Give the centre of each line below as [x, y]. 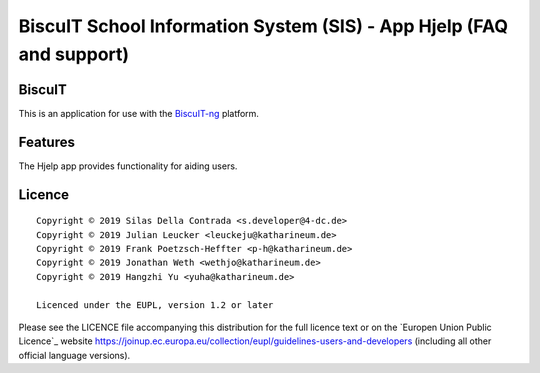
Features [46, 141]
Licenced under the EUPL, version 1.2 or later [155, 304]
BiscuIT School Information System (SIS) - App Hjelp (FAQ [263, 26]
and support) [74, 54]
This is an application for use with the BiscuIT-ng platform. [139, 113]
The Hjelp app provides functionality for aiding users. [128, 166]
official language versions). [74, 355]
